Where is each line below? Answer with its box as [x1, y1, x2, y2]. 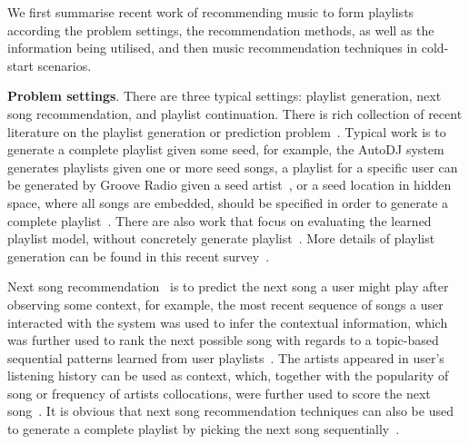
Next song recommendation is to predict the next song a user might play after [7, 277, 449, 296]
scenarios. [37, 55, 92, 74]
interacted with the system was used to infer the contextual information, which [7, 312, 448, 331]
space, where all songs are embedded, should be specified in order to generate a [7, 192, 449, 212]
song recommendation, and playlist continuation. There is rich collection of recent [7, 104, 463, 123]
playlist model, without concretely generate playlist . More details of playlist [7, 229, 435, 248]
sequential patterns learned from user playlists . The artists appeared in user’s [7, 348, 444, 367]
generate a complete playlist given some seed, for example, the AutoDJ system [7, 140, 444, 159]
